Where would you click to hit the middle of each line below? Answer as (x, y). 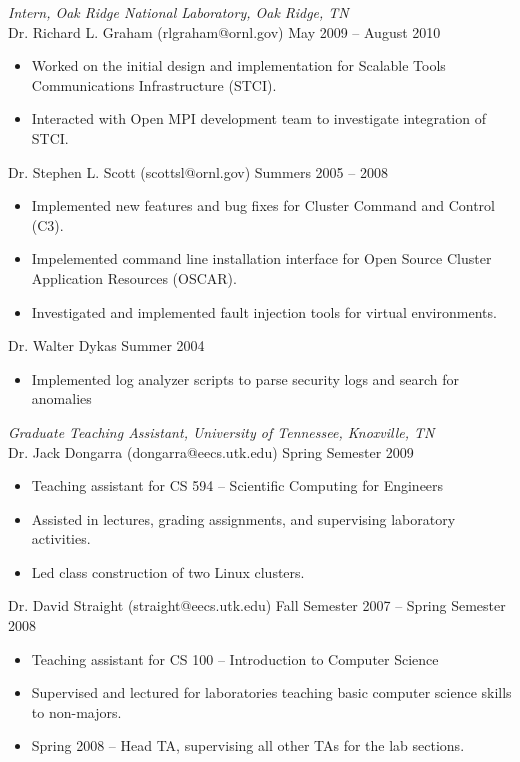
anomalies (61, 398)
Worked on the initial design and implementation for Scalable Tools (238, 65)
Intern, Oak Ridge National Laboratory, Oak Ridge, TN (178, 12)
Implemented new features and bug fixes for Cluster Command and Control (263, 205)
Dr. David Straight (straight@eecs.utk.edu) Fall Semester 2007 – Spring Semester (257, 605)
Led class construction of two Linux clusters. (168, 571)
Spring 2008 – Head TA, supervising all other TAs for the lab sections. (248, 745)
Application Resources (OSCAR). (134, 277)
